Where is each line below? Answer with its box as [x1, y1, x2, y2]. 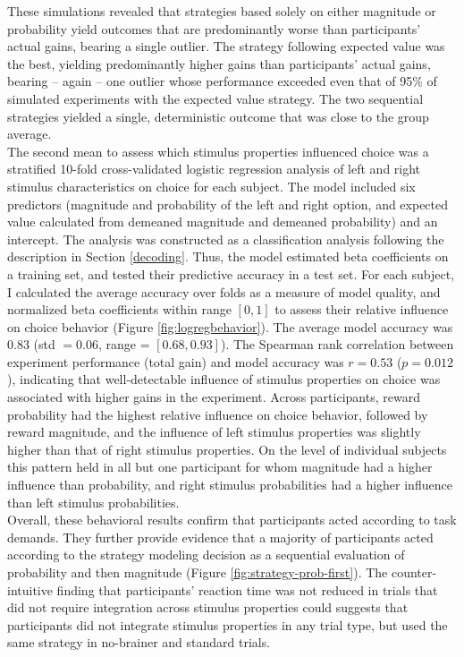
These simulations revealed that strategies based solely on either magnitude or [7, 2, 436, 20]
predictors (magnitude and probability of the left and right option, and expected [7, 194, 449, 213]
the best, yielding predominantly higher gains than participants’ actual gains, [7, 54, 431, 73]
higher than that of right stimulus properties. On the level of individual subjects [7, 439, 447, 458]
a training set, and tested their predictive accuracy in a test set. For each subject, [7, 264, 455, 283]
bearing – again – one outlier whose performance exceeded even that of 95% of [7, 72, 437, 90]
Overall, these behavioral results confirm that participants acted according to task [7, 510, 457, 529]
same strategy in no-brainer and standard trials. [7, 633, 271, 652]
